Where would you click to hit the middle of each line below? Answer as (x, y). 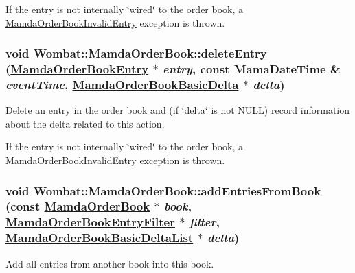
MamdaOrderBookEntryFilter (90, 222)
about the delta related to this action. (85, 123)
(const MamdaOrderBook (78, 206)
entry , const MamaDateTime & (252, 69)
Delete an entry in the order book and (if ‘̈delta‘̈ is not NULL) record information (178, 110)
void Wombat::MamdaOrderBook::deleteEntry (136, 53)
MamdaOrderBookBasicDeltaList (100, 238)
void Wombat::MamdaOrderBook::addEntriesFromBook (163, 190)
